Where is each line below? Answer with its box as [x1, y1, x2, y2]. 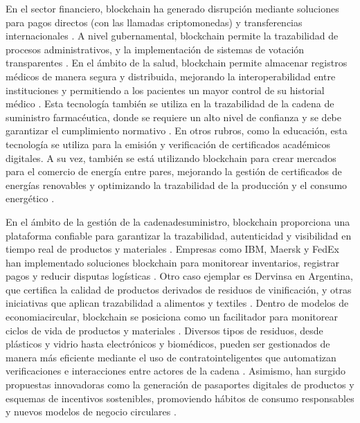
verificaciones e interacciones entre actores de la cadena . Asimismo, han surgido [6, 363, 345, 378]
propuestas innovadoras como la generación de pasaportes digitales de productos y [6, 377, 354, 392]
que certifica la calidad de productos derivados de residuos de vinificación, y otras [6, 282, 352, 296]
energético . [6, 191, 55, 206]
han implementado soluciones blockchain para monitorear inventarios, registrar [6, 255, 340, 269]
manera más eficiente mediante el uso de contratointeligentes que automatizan [6, 350, 336, 364]
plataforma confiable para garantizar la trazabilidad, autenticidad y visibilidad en [6, 228, 352, 242]
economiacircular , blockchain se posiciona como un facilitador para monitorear [6, 309, 338, 324]
